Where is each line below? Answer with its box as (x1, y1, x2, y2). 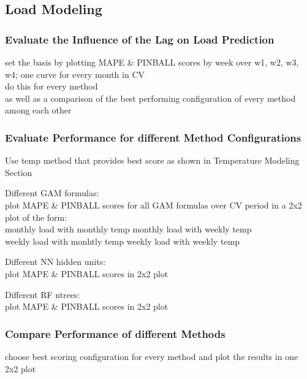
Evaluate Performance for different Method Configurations (5, 129, 301, 145)
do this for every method (5, 80, 98, 93)
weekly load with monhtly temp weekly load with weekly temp (5, 234, 240, 247)
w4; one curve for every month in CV (5, 67, 145, 80)
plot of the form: (5, 210, 67, 223)
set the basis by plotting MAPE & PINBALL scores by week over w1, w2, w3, (5, 56, 299, 68)
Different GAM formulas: (5, 186, 99, 199)
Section (5, 166, 32, 178)
